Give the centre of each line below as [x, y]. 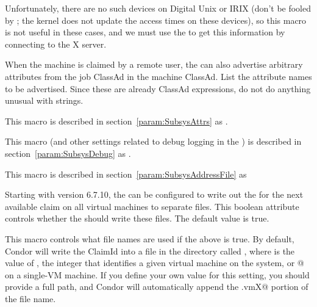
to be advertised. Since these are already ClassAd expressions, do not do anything [158, 88]
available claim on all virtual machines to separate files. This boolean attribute [152, 206]
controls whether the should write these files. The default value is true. [137, 218]
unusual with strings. [44, 100]
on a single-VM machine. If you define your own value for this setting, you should [157, 274]
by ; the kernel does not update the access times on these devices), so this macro [156, 20]
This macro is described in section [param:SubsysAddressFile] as [126, 174]
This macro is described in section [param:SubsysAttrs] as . [116, 121]
